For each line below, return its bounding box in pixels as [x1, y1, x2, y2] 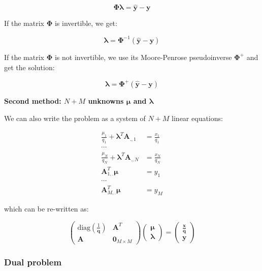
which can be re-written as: [4, 203, 89, 214]
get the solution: [4, 62, 55, 72]
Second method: [4, 96, 61, 106]
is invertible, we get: [54, 18, 117, 28]
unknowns [88, 96, 124, 106]
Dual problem [4, 256, 62, 268]
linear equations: [172, 112, 223, 123]
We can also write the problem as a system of [4, 112, 146, 123]
